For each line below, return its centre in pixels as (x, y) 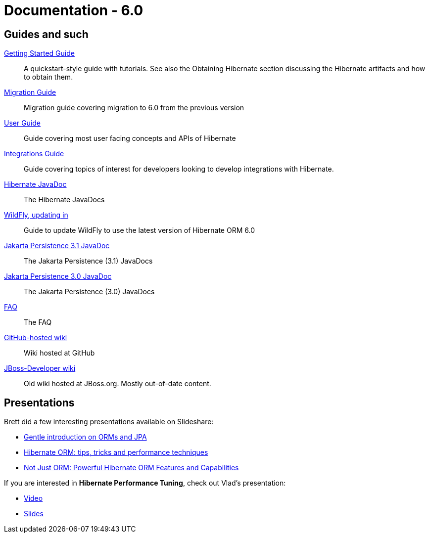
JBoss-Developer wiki (40, 368)
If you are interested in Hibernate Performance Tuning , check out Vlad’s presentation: (145, 483)
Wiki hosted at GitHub (59, 353)
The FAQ (38, 322)
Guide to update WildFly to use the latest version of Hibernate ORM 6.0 (139, 230)
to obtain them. (48, 77)
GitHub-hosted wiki (36, 338)
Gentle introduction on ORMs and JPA (85, 437)
